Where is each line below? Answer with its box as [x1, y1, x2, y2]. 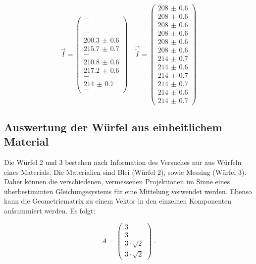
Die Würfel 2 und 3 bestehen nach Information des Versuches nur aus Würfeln [4, 157, 242, 167]
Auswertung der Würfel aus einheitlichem [4, 119, 222, 134]
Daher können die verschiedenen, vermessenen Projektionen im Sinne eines [4, 176, 230, 187]
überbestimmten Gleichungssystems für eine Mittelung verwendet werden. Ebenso [4, 186, 252, 196]
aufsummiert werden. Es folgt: [4, 206, 96, 215]
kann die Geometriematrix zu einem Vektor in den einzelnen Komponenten [4, 196, 232, 206]
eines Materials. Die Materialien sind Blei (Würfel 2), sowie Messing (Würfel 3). [4, 166, 247, 177]
